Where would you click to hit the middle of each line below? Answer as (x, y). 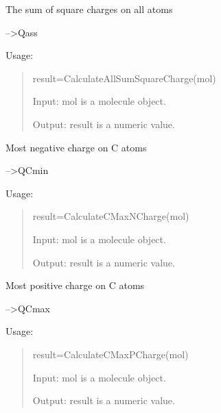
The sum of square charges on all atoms (89, 9)
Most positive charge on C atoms (75, 285)
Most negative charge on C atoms (76, 147)
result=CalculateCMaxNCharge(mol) (111, 216)
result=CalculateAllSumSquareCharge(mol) (124, 78)
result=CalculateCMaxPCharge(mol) (110, 354)
